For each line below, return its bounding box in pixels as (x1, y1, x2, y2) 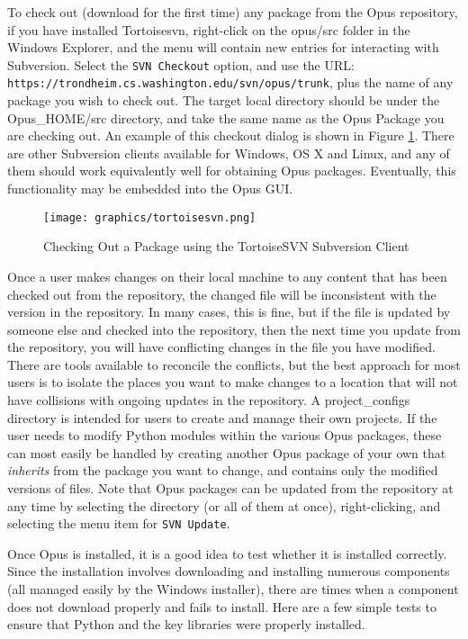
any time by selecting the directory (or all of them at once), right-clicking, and (7, 496, 441, 515)
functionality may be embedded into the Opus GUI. (7, 179, 293, 198)
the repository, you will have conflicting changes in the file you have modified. (7, 337, 436, 356)
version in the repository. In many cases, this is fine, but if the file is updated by (7, 302, 451, 321)
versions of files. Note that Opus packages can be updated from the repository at (7, 479, 454, 498)
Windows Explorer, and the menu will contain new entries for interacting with (7, 38, 439, 57)
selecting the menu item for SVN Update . (7, 514, 230, 533)
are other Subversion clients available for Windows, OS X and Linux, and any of (7, 143, 450, 162)
